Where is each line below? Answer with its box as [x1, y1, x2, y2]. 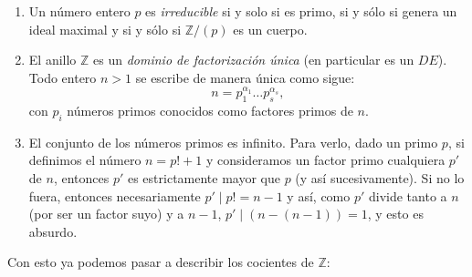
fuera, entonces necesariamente [28, 186, 201, 205]
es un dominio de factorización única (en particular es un [93, 50, 414, 69]
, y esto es [367, 204, 424, 223]
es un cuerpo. [233, 19, 308, 38]
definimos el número [28, 150, 142, 169]
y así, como [287, 186, 351, 205]
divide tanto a [368, 186, 447, 205]
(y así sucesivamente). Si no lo [295, 169, 465, 187]
